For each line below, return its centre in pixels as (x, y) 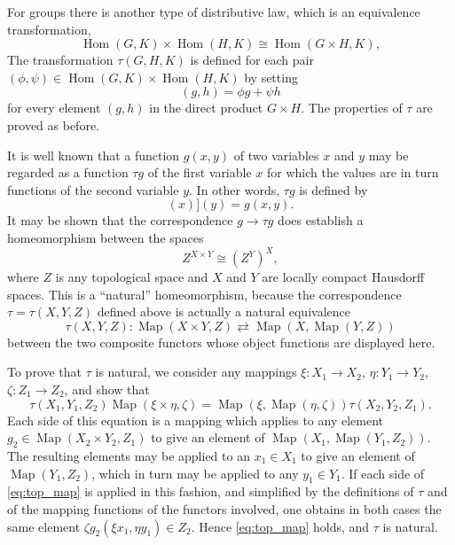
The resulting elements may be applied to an (129, 455)
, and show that (107, 389)
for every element (54, 108)
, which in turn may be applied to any (195, 473)
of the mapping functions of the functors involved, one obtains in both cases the (224, 508)
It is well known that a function (94, 155)
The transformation (60, 60)
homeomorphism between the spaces (106, 237)
